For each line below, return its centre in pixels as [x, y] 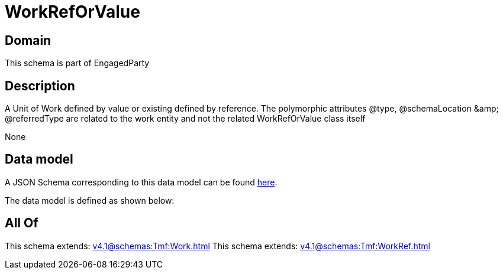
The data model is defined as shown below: [90, 200]
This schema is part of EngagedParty [77, 63]
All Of [22, 223]
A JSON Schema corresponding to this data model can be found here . [141, 182]
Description [40, 86]
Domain [28, 40]
